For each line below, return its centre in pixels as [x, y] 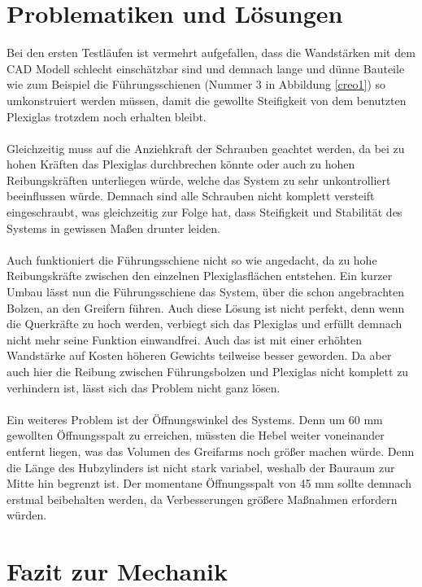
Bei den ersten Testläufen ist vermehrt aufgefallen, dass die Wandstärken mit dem [211, 53]
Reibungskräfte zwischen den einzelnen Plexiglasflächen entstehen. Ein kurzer [200, 276]
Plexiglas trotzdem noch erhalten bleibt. [107, 116]
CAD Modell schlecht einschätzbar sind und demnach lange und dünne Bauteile [206, 68]
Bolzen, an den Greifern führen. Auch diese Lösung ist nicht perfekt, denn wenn [206, 307]
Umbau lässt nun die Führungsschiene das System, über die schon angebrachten [206, 292]
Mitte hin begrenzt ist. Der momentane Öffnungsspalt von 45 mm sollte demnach [209, 483]
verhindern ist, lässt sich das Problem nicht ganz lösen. [144, 387]
